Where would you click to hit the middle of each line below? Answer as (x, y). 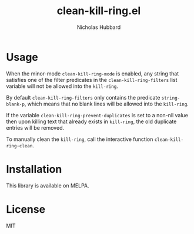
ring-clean (19, 146)
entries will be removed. (35, 127)
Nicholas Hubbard (99, 27)
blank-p (16, 104)
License (26, 209)
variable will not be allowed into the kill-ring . (62, 86)
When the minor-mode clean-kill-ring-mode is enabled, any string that (93, 73)
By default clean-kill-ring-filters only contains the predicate (83, 97)
